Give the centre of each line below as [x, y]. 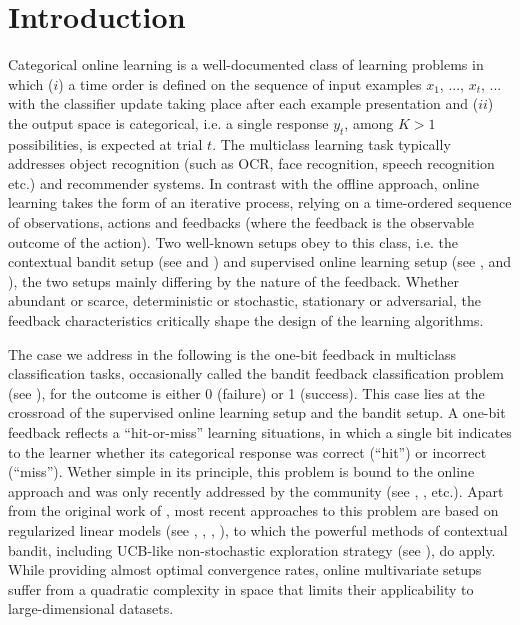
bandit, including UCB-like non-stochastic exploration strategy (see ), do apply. [252, 549]
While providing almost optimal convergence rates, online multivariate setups [245, 569]
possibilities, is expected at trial [105, 143]
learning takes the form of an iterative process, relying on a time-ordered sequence [260, 202]
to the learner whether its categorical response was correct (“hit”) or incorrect [247, 451]
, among [369, 122]
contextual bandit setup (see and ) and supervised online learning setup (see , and [260, 261]
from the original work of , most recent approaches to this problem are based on [253, 510]
